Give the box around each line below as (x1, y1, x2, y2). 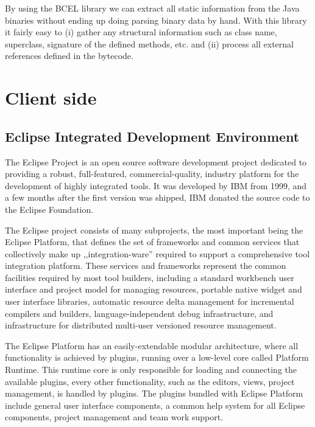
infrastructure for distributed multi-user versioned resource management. (5, 319, 277, 332)
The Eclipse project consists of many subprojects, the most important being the (5, 223, 303, 236)
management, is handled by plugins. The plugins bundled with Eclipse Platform (5, 387, 303, 400)
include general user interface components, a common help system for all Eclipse (5, 398, 305, 411)
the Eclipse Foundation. (5, 203, 94, 215)
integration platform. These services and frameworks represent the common (5, 259, 286, 272)
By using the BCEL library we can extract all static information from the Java (5, 2, 300, 14)
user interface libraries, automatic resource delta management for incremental (5, 295, 294, 308)
